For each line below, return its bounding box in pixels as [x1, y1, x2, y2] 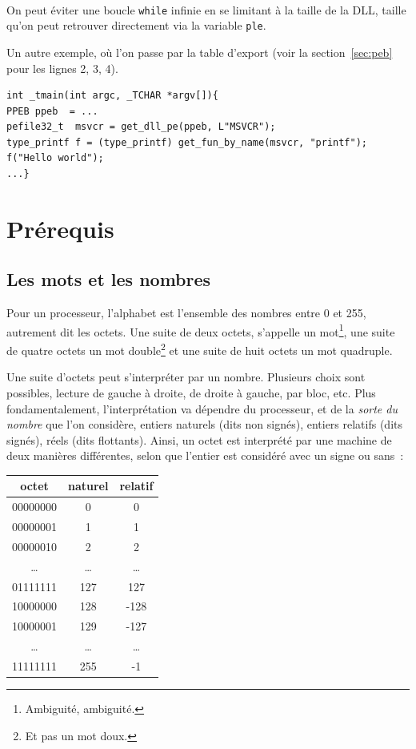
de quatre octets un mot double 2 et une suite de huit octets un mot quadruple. [6, 340, 393, 358]
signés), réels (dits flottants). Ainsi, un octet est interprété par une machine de [6, 431, 392, 448]
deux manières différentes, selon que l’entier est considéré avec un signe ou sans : [6, 447, 404, 464]
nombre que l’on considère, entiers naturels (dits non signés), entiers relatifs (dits [6, 416, 402, 433]
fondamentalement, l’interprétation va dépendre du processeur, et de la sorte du [6, 400, 398, 417]
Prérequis [6, 211, 114, 244]
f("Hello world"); [6, 152, 104, 164]
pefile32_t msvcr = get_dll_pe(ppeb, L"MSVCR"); [6, 121, 276, 133]
